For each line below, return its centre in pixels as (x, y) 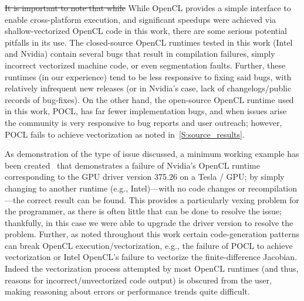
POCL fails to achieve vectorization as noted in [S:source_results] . (125, 134)
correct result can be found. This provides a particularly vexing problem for (163, 199)
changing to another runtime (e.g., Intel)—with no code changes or (125, 188)
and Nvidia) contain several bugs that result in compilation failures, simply (140, 54)
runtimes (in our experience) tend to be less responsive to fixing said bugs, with (148, 76)
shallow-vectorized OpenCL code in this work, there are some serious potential (146, 31)
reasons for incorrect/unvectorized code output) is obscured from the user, (138, 280)
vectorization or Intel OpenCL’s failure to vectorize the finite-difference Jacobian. (151, 257)
